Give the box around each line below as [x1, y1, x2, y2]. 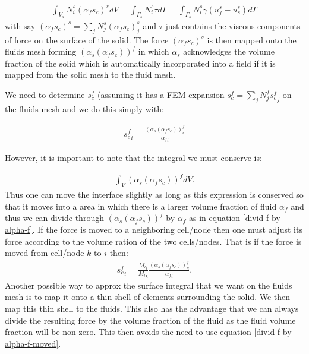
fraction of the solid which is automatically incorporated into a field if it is [5, 56, 276, 69]
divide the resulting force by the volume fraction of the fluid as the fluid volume [5, 314, 296, 326]
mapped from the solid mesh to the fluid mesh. [5, 68, 176, 81]
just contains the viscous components [165, 19, 301, 31]
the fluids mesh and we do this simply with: [5, 102, 164, 115]
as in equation [189, 211, 241, 224]
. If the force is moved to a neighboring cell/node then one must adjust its [32, 223, 302, 236]
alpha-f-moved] [5, 337, 59, 349]
